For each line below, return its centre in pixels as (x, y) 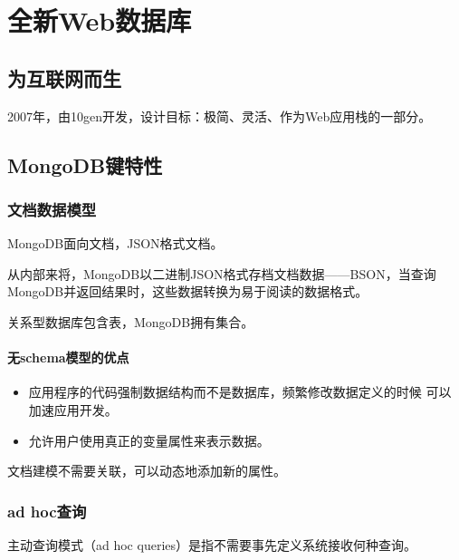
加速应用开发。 (73, 409)
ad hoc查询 (47, 511)
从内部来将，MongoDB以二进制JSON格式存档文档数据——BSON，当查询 (222, 273)
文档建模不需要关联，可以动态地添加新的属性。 (147, 471)
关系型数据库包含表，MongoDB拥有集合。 (131, 321)
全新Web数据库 (100, 20)
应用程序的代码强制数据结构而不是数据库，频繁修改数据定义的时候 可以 (240, 392)
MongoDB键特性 (85, 164)
